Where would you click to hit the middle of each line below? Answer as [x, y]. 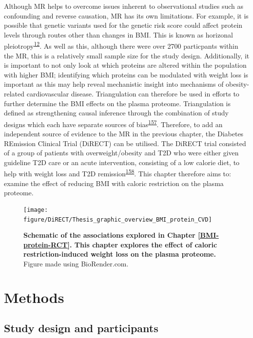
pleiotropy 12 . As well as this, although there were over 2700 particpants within [121, 45]
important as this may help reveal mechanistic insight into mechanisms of [114, 84]
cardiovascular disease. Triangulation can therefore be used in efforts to [133, 94]
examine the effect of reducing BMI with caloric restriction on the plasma [114, 183]
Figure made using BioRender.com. [76, 263]
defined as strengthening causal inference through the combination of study [116, 113]
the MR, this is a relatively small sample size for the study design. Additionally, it [127, 55]
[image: [36, 210]
